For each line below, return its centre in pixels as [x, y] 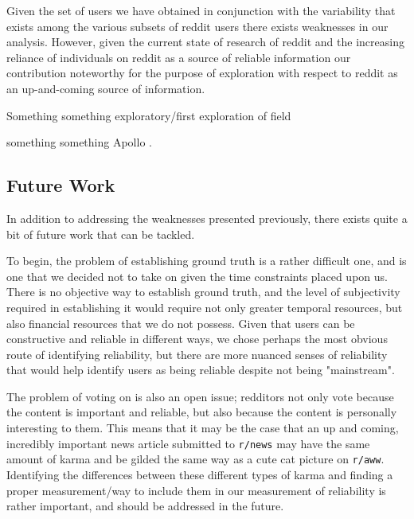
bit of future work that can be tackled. [101, 234]
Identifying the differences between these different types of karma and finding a [200, 474]
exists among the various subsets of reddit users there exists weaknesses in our [197, 26]
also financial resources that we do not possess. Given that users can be [181, 323]
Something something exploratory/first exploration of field [149, 115]
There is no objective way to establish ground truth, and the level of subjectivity [203, 292]
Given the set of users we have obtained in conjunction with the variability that [201, 10]
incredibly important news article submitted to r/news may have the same [188, 443]
